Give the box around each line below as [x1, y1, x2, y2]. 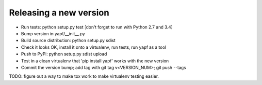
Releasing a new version [9, 7, 109, 18]
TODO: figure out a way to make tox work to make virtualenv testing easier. [9, 73, 159, 79]
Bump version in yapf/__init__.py [21, 30, 85, 36]
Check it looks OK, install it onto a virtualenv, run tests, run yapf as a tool [21, 44, 166, 50]
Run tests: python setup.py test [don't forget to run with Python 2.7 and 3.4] [21, 24, 173, 30]
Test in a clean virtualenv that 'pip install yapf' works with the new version [21, 58, 169, 64]
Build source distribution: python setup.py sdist [21, 38, 116, 43]
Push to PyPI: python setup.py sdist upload [21, 51, 107, 57]
